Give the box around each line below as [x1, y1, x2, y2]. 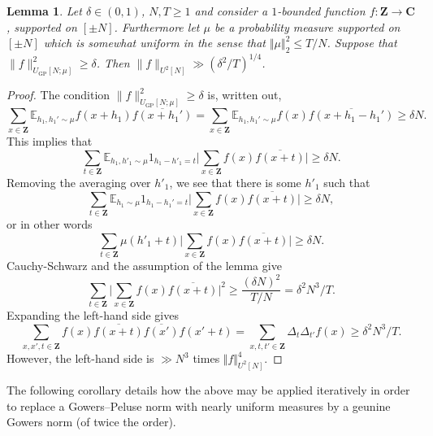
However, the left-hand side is [6, 350, 154, 367]
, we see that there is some [169, 173, 301, 190]
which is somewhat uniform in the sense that [43, 34, 266, 51]
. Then [96, 54, 130, 72]
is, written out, [207, 86, 282, 103]
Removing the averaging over [6, 173, 151, 190]
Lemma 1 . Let [6, 2, 82, 19]
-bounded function [277, 2, 366, 19]
